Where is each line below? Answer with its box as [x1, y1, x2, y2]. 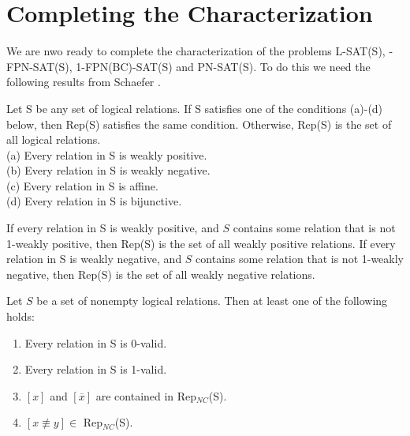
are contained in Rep [95, 387, 197, 404]
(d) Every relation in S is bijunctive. [6, 193, 182, 209]
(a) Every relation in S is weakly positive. [6, 146, 207, 163]
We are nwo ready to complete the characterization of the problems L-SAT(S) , [6, 43, 386, 59]
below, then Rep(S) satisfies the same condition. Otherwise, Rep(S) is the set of [6, 115, 392, 132]
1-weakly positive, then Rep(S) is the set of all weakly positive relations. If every [6, 235, 396, 251]
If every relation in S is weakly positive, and [6, 220, 219, 236]
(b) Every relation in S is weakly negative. [6, 162, 211, 179]
